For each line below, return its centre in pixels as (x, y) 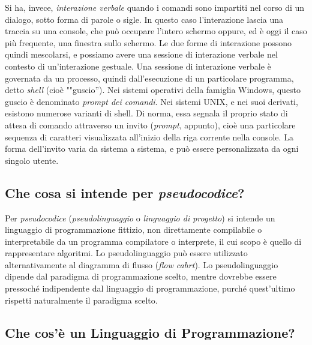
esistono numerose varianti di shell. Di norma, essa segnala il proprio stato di (146, 113)
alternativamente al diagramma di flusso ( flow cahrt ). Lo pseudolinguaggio (142, 264)
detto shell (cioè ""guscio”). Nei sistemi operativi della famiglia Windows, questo (153, 90)
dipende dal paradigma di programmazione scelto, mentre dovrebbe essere (141, 276)
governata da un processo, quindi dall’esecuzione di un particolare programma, (149, 78)
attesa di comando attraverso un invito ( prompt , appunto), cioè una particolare (150, 124)
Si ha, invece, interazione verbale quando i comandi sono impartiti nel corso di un (155, 7)
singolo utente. (32, 160)
